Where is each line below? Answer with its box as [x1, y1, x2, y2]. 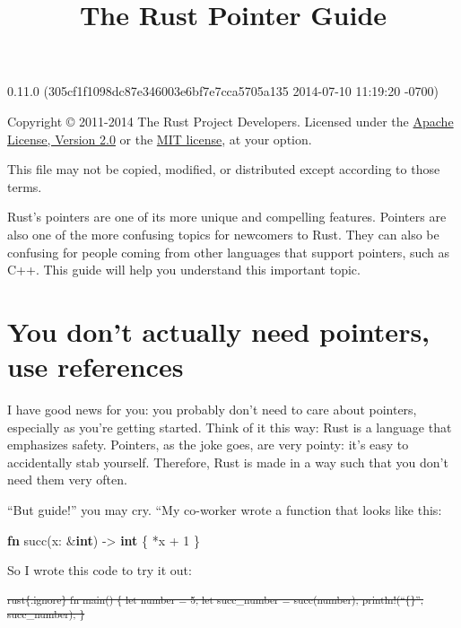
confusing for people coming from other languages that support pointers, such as [7, 242, 450, 261]
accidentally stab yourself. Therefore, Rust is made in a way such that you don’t [7, 452, 448, 471]
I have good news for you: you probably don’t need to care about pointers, [7, 400, 417, 419]
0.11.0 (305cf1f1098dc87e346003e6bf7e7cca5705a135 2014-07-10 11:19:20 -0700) [7, 82, 439, 100]
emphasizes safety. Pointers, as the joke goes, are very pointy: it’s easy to [7, 435, 409, 454]
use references [7, 348, 184, 385]
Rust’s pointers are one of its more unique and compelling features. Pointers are [7, 207, 447, 226]
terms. [7, 177, 42, 196]
